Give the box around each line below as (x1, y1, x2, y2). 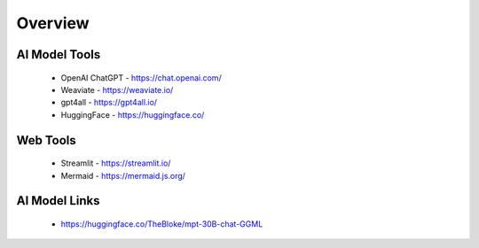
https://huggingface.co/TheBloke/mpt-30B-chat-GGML (60, 218, 263, 229)
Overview (16, 13, 90, 33)
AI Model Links (16, 193, 100, 208)
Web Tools (16, 133, 77, 148)
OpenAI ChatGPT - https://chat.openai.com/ (60, 72, 222, 83)
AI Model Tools (16, 47, 101, 62)
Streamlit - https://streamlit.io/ (60, 158, 171, 168)
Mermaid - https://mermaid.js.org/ (60, 170, 186, 181)
